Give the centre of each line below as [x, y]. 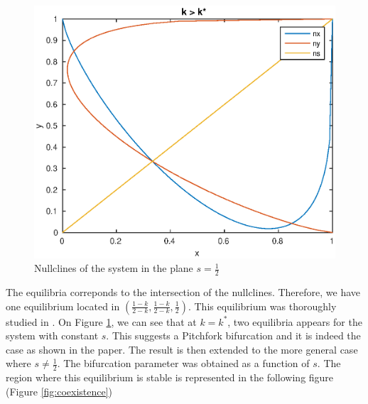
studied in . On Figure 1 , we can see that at [101, 321]
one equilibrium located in [63, 306]
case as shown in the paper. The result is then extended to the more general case [182, 349]
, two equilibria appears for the [295, 321]
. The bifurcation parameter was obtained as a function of [183, 363]
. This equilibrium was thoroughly [262, 306]
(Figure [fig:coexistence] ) [59, 391]
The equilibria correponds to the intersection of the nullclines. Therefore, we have [183, 291]
